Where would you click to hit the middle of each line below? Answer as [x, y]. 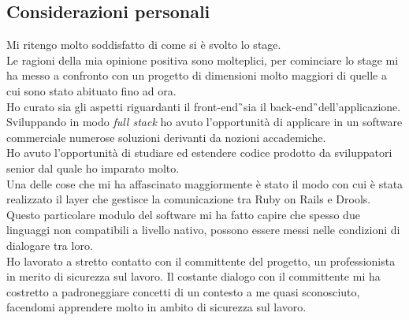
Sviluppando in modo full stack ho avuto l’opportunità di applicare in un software [204, 122]
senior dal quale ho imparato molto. [93, 167]
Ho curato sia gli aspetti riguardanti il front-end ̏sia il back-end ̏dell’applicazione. [204, 106]
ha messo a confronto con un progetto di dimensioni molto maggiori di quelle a [197, 75]
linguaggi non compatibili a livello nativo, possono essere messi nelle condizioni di [203, 230]
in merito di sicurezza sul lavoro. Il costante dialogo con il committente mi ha [193, 276]
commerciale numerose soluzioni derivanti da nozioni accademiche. [166, 137]
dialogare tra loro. [50, 245]
